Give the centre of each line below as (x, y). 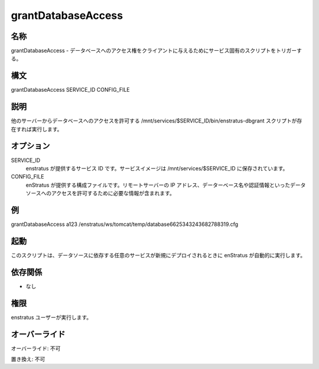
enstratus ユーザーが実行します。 (51, 317)
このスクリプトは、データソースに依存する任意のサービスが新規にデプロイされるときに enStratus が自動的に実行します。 (158, 255)
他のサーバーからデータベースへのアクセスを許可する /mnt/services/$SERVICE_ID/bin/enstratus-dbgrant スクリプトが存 (157, 121)
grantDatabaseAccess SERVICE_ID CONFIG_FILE (70, 90)
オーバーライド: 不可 (36, 348)
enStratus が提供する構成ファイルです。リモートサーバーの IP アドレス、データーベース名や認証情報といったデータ (166, 185)
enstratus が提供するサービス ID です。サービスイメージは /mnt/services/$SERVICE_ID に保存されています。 (157, 168)
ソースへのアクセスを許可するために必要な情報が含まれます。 (100, 193)
